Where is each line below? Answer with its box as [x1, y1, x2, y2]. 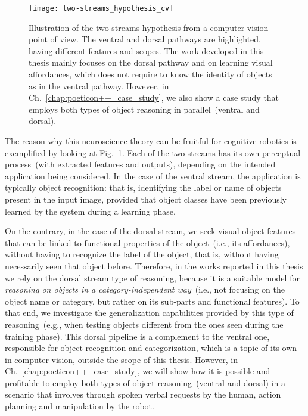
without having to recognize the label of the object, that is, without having [5, 248, 279, 260]
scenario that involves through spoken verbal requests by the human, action [5, 388, 281, 401]
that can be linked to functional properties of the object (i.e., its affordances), [5, 236, 290, 249]
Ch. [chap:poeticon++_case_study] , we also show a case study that [29, 91, 279, 104]
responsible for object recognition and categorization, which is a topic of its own [5, 342, 297, 354]
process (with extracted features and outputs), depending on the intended [5, 158, 276, 170]
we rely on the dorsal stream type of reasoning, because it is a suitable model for [5, 271, 300, 284]
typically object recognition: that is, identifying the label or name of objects [5, 181, 282, 194]
